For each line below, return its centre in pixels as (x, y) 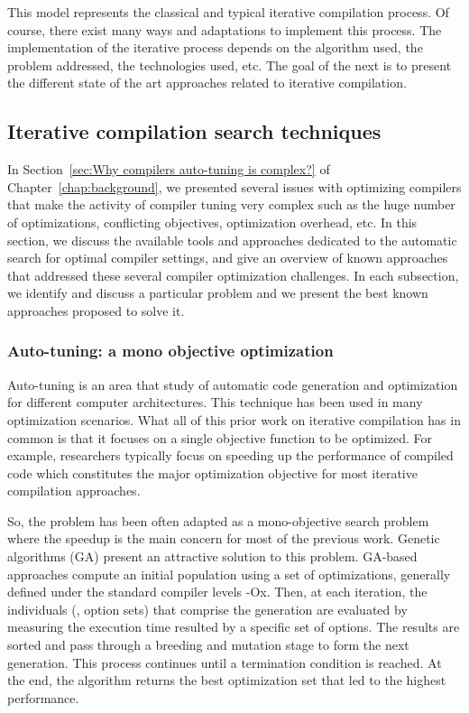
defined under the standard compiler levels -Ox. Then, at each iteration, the (217, 592)
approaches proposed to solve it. (96, 310)
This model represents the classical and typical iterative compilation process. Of (228, 12)
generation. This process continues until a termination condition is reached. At (225, 662)
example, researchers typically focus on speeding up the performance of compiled (230, 455)
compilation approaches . (74, 491)
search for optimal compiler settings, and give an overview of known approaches (228, 258)
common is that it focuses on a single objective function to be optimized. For (220, 437)
